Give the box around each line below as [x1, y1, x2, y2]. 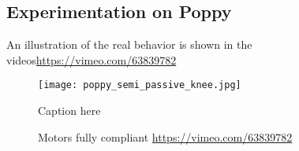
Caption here [38, 102, 101, 119]
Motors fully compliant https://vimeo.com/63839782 [38, 128, 293, 145]
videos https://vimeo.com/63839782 [6, 51, 177, 68]
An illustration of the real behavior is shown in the [6, 36, 252, 53]
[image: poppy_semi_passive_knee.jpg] [38, 79, 241, 91]
